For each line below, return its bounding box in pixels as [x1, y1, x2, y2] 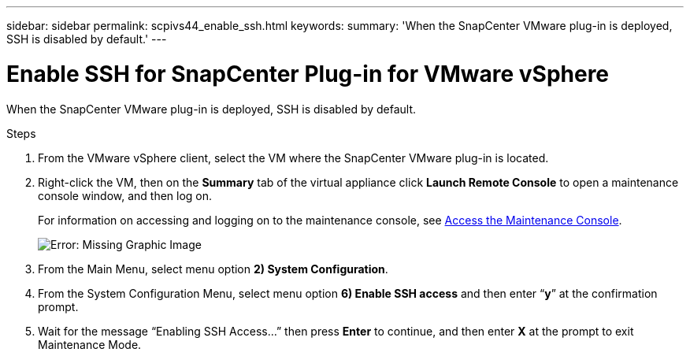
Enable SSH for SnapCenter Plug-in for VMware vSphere [6, 60, 610, 87]
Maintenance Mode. [38, 337, 142, 351]
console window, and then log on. [38, 188, 213, 202]
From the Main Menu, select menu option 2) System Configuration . [38, 261, 388, 276]
